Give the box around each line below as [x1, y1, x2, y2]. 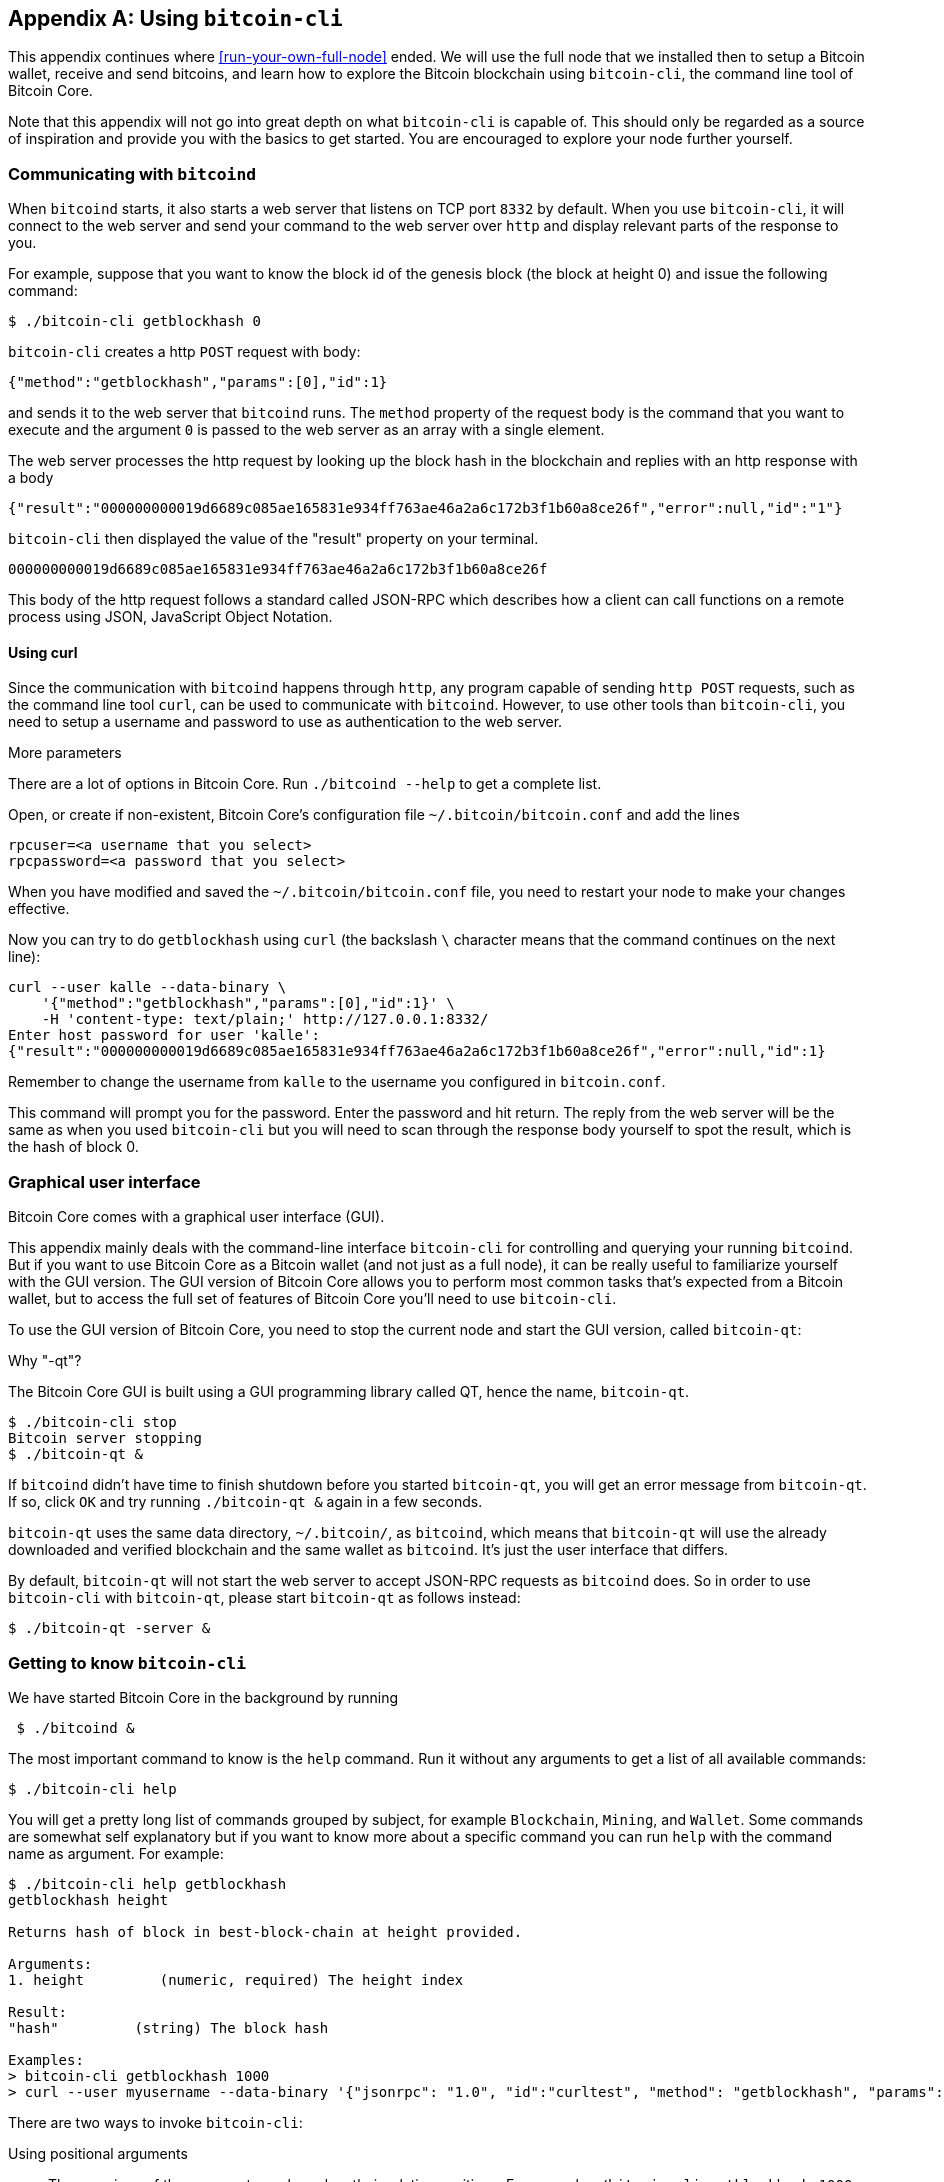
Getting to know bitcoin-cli [8, 1652, 247, 1673]
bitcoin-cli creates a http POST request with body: [8, 343, 361, 361]
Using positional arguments [8, 2144, 188, 2162]
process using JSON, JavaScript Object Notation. [8, 608, 333, 626]
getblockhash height [8, 1891, 169, 1908]
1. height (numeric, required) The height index [8, 1971, 464, 1988]
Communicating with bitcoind [8, 163, 257, 184]
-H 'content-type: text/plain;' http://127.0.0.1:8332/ [41, 1011, 489, 1028]
